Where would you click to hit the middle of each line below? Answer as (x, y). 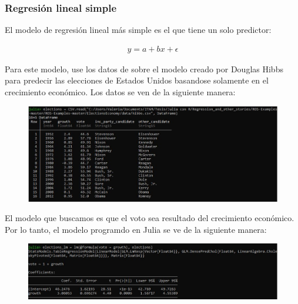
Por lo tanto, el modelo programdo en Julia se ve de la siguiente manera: (136, 229)
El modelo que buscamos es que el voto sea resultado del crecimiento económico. (150, 218)
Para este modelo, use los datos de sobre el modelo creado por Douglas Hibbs (144, 69)
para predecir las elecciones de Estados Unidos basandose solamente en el (137, 80)
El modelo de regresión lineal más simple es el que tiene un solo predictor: (138, 30)
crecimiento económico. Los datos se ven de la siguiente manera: (120, 92)
